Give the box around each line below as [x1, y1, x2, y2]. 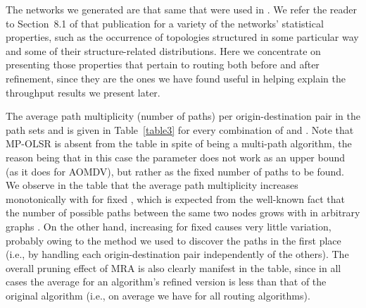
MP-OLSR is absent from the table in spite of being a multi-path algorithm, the [6, 136, 352, 151]
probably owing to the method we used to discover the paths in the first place [6, 233, 341, 247]
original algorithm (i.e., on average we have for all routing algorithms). [6, 288, 310, 302]
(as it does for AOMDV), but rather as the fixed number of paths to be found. [6, 164, 344, 178]
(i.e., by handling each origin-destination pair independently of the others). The [6, 247, 349, 261]
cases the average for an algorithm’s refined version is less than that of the [6, 274, 327, 289]
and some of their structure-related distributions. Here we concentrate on [6, 43, 321, 58]
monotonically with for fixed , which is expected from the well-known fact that [6, 191, 345, 206]
